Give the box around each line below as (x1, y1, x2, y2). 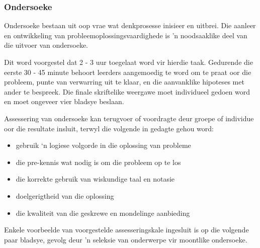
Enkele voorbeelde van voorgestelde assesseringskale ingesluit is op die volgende (4, 224, 249, 235)
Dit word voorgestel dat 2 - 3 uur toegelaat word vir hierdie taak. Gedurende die (4, 57, 253, 67)
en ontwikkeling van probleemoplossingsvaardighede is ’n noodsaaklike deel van (4, 30, 247, 40)
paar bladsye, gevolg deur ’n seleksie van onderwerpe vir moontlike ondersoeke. (4, 234, 247, 244)
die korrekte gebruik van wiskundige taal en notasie (16, 174, 175, 184)
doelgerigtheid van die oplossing (16, 190, 114, 201)
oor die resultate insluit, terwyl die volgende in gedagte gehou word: (4, 123, 214, 133)
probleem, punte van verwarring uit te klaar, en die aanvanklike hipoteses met (4, 76, 244, 87)
